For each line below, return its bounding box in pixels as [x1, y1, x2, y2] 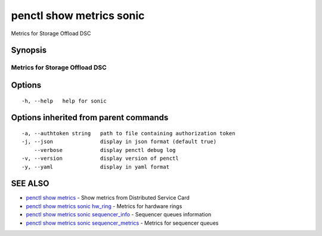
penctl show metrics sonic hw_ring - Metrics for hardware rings [26, 203, 182, 210]
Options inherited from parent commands [11, 113, 169, 123]
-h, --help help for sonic [21, 97, 107, 104]
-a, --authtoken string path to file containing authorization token [21, 130, 236, 136]
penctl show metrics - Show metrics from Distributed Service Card [26, 194, 190, 201]
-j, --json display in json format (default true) [21, 138, 217, 145]
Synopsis [11, 45, 47, 55]
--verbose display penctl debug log [33, 147, 176, 153]
